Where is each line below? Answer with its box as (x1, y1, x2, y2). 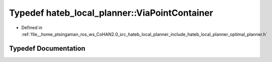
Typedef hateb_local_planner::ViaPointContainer (9, 7, 214, 18)
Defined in (21, 25, 43, 31)
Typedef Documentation (9, 44, 85, 53)
